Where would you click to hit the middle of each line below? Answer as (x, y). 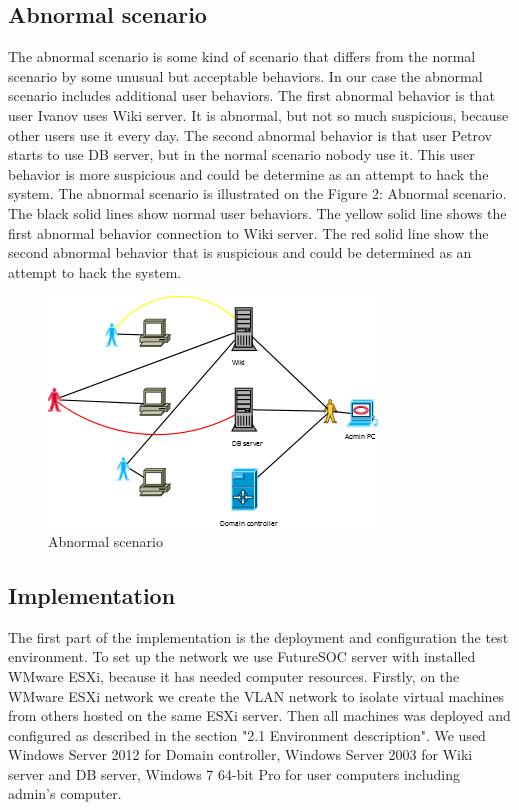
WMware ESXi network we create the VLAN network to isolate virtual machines (256, 695)
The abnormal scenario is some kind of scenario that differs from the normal (242, 56)
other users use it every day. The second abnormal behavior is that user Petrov (250, 134)
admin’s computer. (65, 793)
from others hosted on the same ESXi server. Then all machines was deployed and (259, 715)
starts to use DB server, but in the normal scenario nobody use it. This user (241, 154)
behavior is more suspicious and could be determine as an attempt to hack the (248, 173)
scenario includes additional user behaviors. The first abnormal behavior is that (251, 95)
